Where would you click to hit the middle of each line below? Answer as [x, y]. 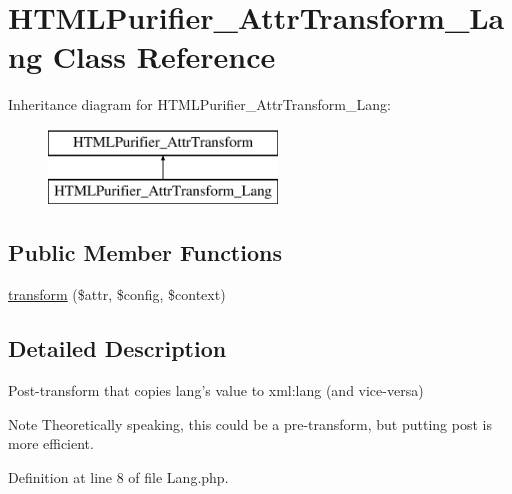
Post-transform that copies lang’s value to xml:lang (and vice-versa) [216, 390]
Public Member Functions [145, 252]
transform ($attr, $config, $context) [117, 294]
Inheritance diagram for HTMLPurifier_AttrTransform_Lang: [199, 104]
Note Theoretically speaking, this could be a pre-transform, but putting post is [250, 423]
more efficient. [51, 443]
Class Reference [164, 56]
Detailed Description [117, 348]
